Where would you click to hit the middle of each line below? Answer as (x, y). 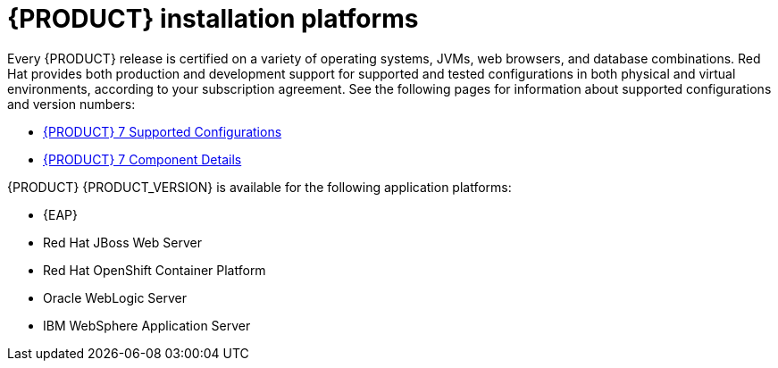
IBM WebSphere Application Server (147, 325)
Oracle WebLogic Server (115, 297)
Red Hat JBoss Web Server (122, 242)
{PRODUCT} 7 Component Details (142, 159)
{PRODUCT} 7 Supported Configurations (163, 131)
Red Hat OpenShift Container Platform (155, 270)
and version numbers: (71, 104)
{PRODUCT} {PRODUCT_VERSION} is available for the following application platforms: (259, 187)
